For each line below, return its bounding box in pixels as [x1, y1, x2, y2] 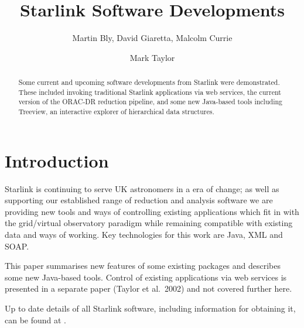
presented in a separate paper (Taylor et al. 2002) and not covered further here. [5, 282, 292, 295]
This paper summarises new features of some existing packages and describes [5, 259, 281, 272]
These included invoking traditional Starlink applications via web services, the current [18, 87, 281, 97]
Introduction [5, 148, 109, 172]
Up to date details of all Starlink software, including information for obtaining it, [5, 302, 296, 315]
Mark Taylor [129, 51, 175, 63]
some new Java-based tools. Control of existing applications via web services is [5, 271, 287, 283]
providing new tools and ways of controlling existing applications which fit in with [5, 205, 299, 217]
